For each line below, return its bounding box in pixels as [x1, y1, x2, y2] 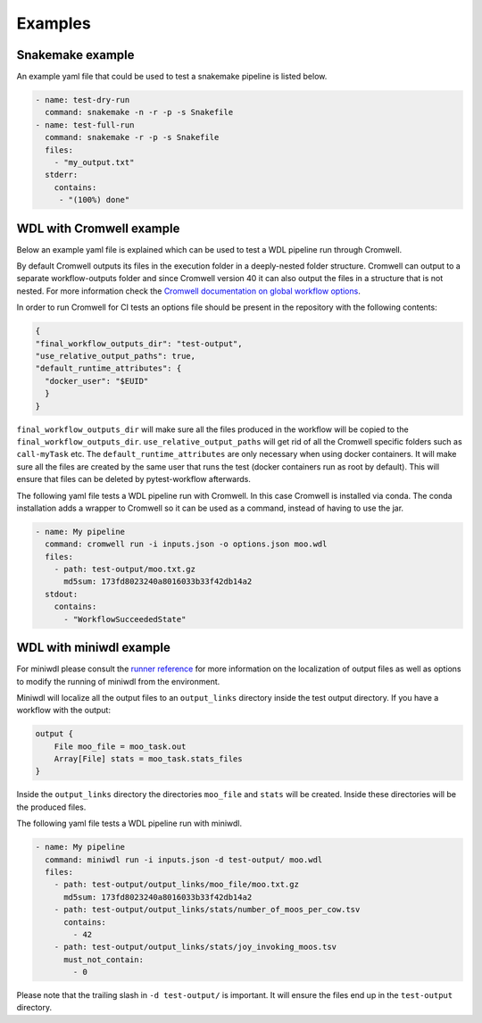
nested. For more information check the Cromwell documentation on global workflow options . [16, 286, 361, 296]
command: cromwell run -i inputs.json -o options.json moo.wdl [45, 539, 328, 549]
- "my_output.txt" [54, 157, 135, 167]
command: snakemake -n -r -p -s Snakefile [45, 107, 234, 118]
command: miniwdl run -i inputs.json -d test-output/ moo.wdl [45, 854, 323, 865]
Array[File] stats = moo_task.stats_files [54, 754, 243, 764]
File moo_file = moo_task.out [54, 741, 187, 752]
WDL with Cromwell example [16, 220, 180, 236]
